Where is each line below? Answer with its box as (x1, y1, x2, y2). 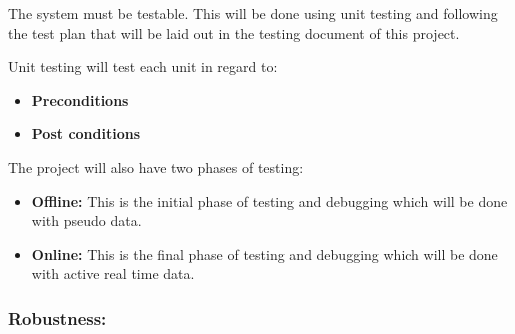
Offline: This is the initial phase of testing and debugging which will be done (31, 190, 508, 211)
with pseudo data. (31, 210, 142, 231)
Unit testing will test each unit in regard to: (8, 56, 278, 77)
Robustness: (8, 305, 107, 330)
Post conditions (31, 123, 141, 144)
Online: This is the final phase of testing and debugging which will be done (31, 243, 498, 264)
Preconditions (31, 89, 129, 110)
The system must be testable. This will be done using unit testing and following (8, 3, 498, 23)
